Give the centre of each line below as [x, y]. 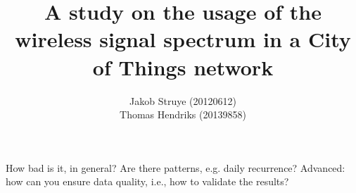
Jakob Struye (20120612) [183, 100]
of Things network [183, 67]
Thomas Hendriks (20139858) [183, 114]
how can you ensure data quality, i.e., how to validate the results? [147, 181]
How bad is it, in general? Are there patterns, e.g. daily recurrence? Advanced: [176, 167]
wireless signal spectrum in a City [183, 39]
